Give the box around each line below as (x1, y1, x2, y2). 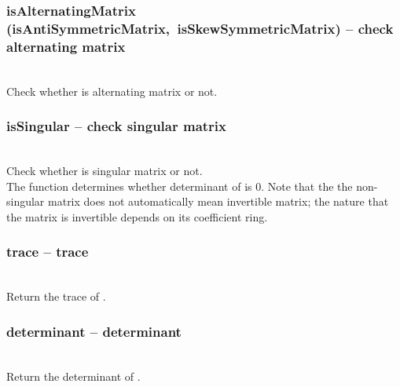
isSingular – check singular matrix (6, 116, 227, 136)
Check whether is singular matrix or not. (6, 162, 203, 179)
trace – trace (6, 242, 89, 261)
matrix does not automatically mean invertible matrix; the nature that (48, 193, 389, 210)
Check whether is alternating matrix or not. (6, 82, 218, 99)
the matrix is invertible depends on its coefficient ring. (6, 208, 268, 225)
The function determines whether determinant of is (6, 177, 252, 194)
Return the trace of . (6, 288, 106, 305)
